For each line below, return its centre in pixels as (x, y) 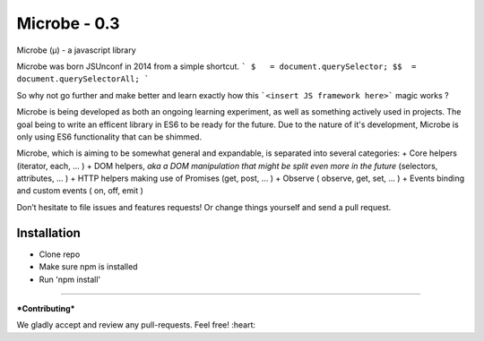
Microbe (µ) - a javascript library (76, 50)
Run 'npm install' (70, 279)
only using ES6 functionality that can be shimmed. (109, 136)
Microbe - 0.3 (68, 23)
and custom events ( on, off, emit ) (80, 191)
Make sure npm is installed (88, 267)
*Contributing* (46, 308)
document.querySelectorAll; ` (83, 79)
